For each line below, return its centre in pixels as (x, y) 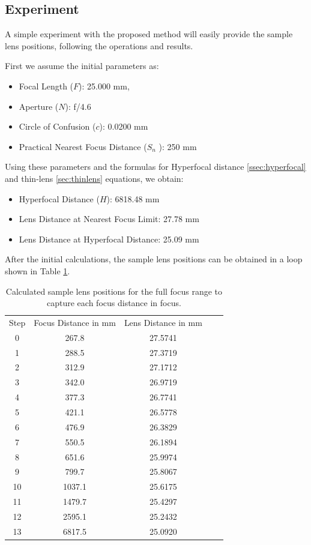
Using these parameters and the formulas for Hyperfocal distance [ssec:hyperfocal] (155, 167)
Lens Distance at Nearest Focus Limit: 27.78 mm (109, 219)
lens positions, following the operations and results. (99, 45)
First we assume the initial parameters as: (82, 66)
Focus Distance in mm (75, 322)
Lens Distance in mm (163, 322)
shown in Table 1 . (38, 270)
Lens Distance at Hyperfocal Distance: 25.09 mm (109, 239)
